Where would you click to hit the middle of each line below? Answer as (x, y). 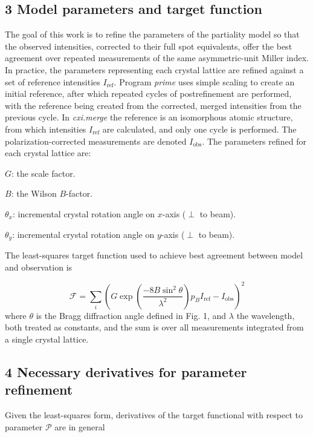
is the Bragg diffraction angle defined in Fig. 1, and (131, 315)
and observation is (39, 267)
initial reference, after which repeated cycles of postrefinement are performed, (148, 94)
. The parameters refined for (254, 141)
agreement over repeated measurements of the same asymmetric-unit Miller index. (157, 58)
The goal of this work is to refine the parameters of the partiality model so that (152, 34)
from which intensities (46, 129)
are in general (80, 426)
